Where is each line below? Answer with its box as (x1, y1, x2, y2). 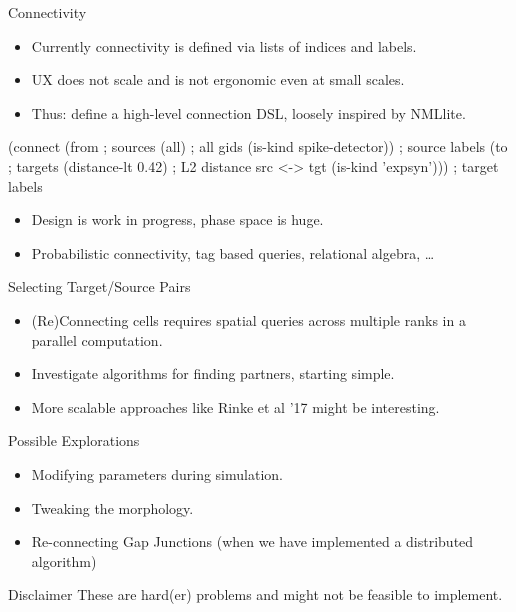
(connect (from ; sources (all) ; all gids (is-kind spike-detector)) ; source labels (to (8, 136, 508, 157)
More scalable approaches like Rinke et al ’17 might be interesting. (31, 396, 440, 417)
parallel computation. (31, 329, 163, 350)
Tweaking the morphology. (31, 497, 194, 518)
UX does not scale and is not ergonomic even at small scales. (31, 69, 405, 90)
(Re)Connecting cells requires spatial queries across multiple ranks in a (31, 309, 466, 330)
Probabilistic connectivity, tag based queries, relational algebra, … (31, 242, 435, 263)
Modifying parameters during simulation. (31, 463, 283, 484)
